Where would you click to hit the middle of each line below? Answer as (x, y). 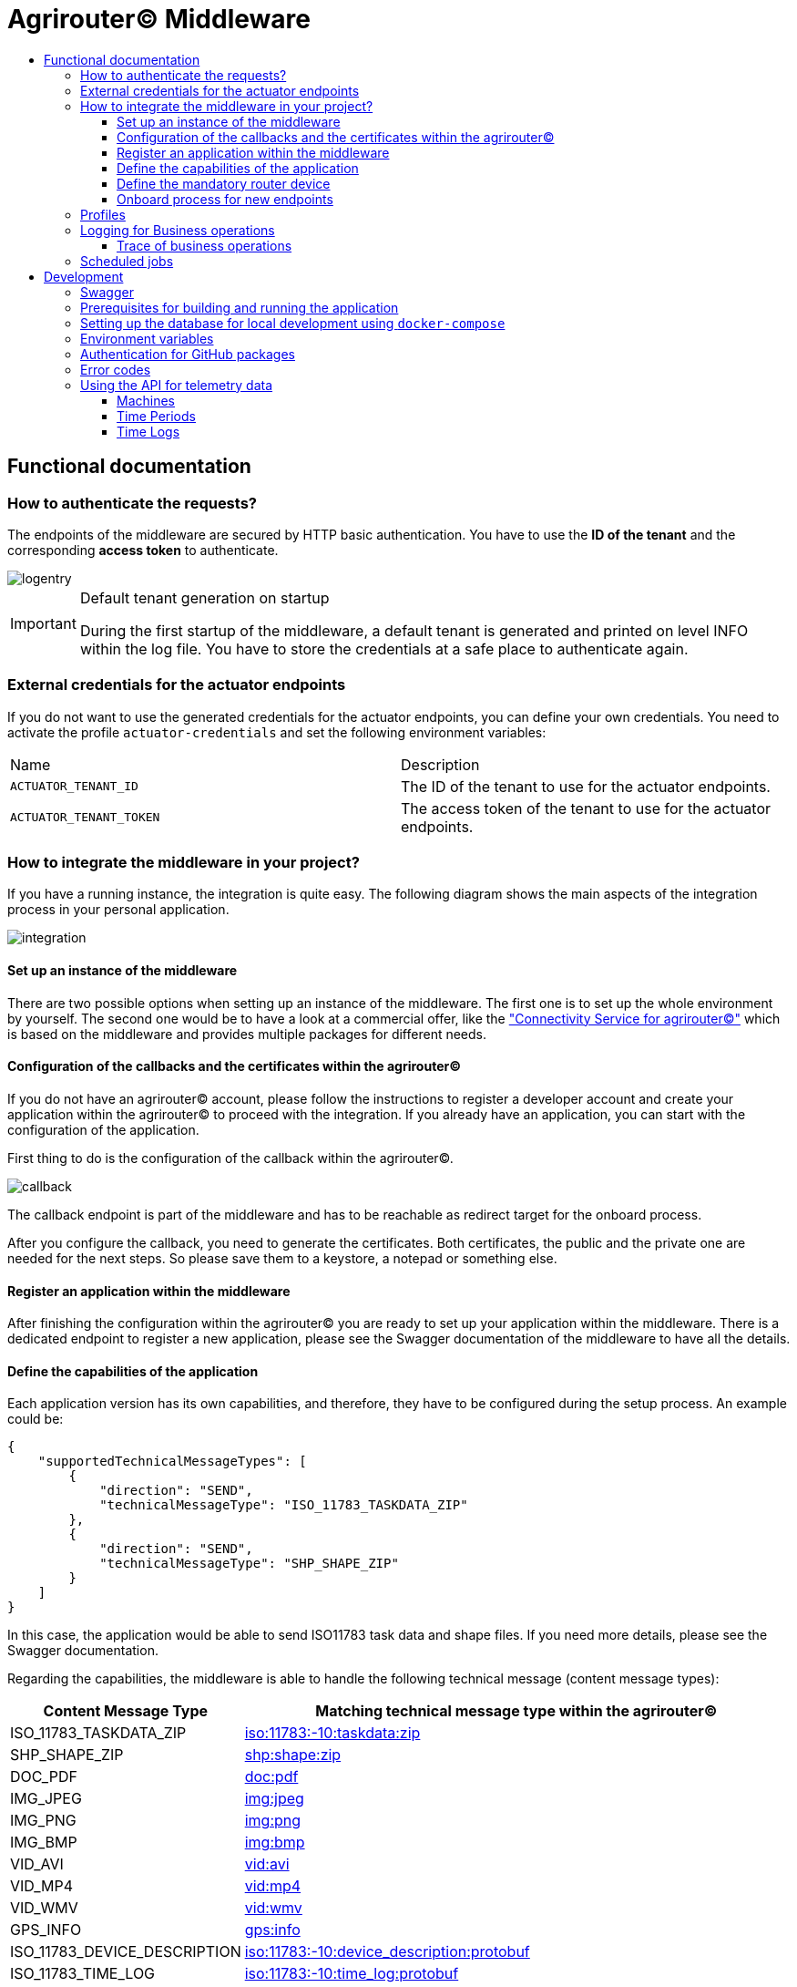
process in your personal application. (118, 910)
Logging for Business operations (178, 230)
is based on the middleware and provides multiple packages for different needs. (247, 1034)
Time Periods (156, 416)
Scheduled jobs (127, 261)
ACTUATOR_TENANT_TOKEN (85, 818)
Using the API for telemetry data (177, 385)
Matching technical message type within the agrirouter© (516, 1711)
